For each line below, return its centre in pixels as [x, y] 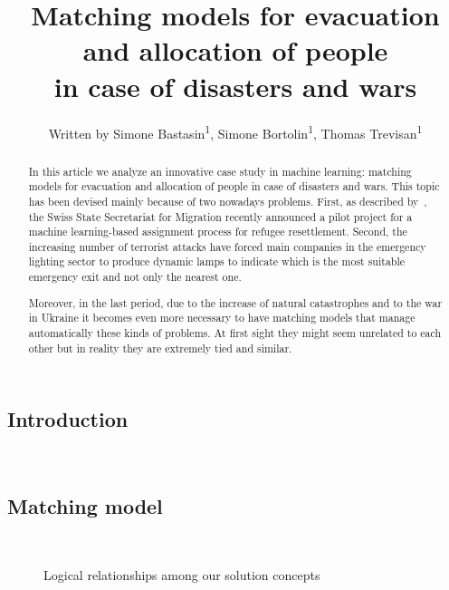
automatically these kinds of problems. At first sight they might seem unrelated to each [235, 333]
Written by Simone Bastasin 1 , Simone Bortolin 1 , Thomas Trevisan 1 [235, 131]
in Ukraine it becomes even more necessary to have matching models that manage [222, 318]
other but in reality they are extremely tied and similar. [160, 348]
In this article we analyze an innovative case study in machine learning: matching [220, 171]
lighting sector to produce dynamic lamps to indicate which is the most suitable [217, 261]
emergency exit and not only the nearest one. [135, 277]
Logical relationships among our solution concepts [182, 574]
